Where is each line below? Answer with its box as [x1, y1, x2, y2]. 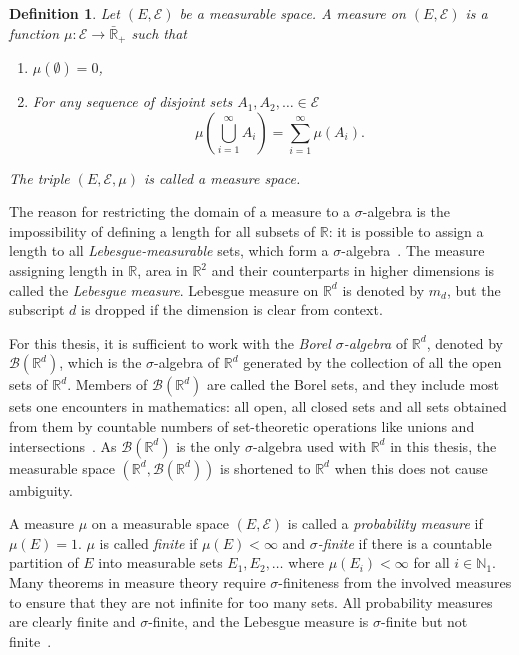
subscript [9, 299, 65, 320]
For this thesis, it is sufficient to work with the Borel [9, 332, 331, 353]
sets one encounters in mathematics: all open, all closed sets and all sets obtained [9, 396, 507, 417]
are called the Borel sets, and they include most [206, 374, 500, 395]
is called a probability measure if [287, 513, 483, 534]
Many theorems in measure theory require [9, 571, 266, 592]
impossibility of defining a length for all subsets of [9, 220, 316, 241]
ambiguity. [9, 479, 73, 500]
